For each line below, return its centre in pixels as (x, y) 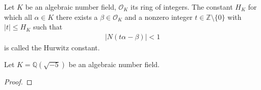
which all (18, 17)
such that (48, 27)
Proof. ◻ (18, 82)
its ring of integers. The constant (182, 7)
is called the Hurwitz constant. (52, 47)
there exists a (77, 17)
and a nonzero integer (159, 17)
